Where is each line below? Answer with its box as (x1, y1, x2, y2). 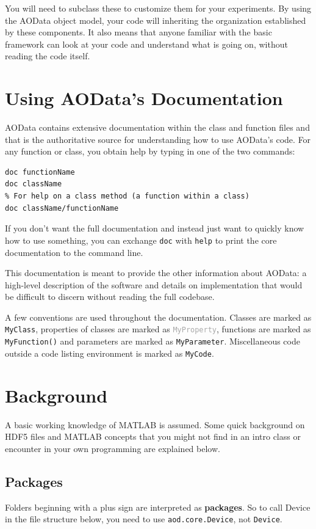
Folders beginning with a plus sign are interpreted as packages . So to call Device (5, 500, 311, 513)
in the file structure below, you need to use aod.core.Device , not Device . (5, 513, 282, 525)
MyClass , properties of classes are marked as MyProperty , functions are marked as (5, 323, 311, 335)
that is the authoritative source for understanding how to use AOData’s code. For (5, 133, 311, 145)
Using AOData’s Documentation (5, 86, 283, 111)
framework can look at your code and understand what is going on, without (5, 37, 288, 50)
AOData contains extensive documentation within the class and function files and (5, 121, 310, 134)
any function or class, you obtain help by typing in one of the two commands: (5, 145, 295, 158)
